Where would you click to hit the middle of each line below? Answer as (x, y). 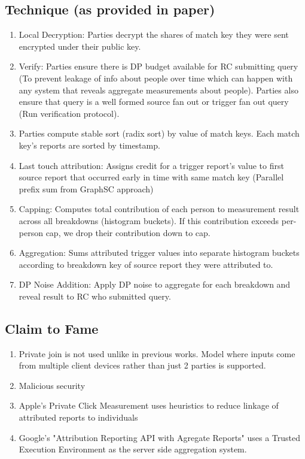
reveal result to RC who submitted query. (95, 296)
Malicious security (52, 385)
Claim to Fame (52, 328)
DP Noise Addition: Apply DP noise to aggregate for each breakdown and (155, 284)
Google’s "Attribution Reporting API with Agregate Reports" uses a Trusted (160, 437)
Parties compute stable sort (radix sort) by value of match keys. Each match (159, 133)
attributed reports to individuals (78, 417)
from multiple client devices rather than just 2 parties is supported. (142, 365)
